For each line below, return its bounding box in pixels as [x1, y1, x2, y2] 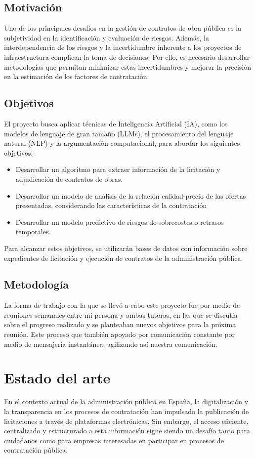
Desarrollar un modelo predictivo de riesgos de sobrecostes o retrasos [15, 216, 224, 227]
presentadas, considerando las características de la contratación [15, 200, 207, 210]
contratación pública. [4, 445, 68, 455]
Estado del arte [4, 368, 111, 388]
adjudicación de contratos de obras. [15, 173, 123, 184]
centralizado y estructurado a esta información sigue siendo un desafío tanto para [4, 425, 250, 436]
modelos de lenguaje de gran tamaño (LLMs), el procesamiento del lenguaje [4, 128, 234, 138]
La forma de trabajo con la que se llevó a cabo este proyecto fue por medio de [4, 300, 240, 310]
